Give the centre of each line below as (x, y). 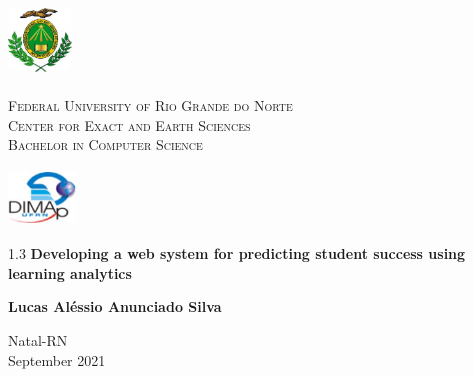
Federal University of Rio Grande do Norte (150, 105)
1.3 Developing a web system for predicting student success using (237, 253)
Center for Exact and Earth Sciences (129, 124)
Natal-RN (38, 340)
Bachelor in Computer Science (105, 144)
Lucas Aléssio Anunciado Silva (115, 306)
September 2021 (57, 359)
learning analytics (70, 272)
